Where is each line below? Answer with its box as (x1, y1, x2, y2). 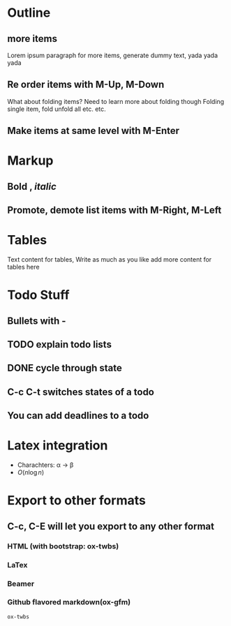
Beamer (7, 579, 35, 588)
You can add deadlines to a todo (7, 410, 149, 422)
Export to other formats (7, 493, 147, 509)
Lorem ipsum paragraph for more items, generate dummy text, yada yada (7, 51, 218, 59)
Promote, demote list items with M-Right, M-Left (7, 204, 222, 216)
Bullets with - (7, 315, 66, 327)
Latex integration (7, 438, 108, 454)
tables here (7, 263, 40, 271)
